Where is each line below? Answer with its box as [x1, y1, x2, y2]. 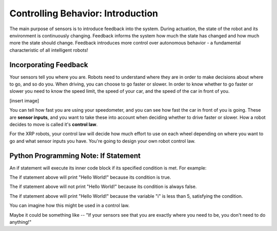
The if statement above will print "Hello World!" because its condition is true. [9, 174, 171, 180]
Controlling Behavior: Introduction [9, 8, 159, 19]
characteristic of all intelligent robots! [9, 47, 88, 53]
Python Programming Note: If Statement [9, 151, 141, 160]
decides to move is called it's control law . [9, 121, 98, 128]
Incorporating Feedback [9, 60, 88, 69]
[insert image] [9, 97, 39, 103]
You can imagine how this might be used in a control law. [9, 202, 130, 208]
